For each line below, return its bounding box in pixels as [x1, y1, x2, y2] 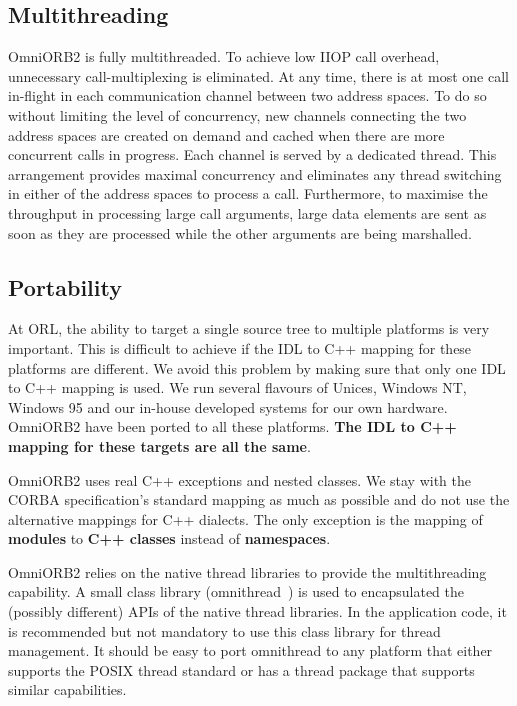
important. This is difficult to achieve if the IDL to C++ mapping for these [8, 337, 472, 358]
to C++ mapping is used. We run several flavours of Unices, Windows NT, [8, 377, 467, 398]
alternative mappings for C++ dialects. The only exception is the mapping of [8, 508, 483, 529]
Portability [8, 271, 122, 302]
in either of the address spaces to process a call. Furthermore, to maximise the [8, 183, 488, 204]
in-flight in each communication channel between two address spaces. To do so [8, 85, 487, 106]
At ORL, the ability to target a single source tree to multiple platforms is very [8, 318, 490, 339]
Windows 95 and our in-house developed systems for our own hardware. [8, 396, 448, 417]
